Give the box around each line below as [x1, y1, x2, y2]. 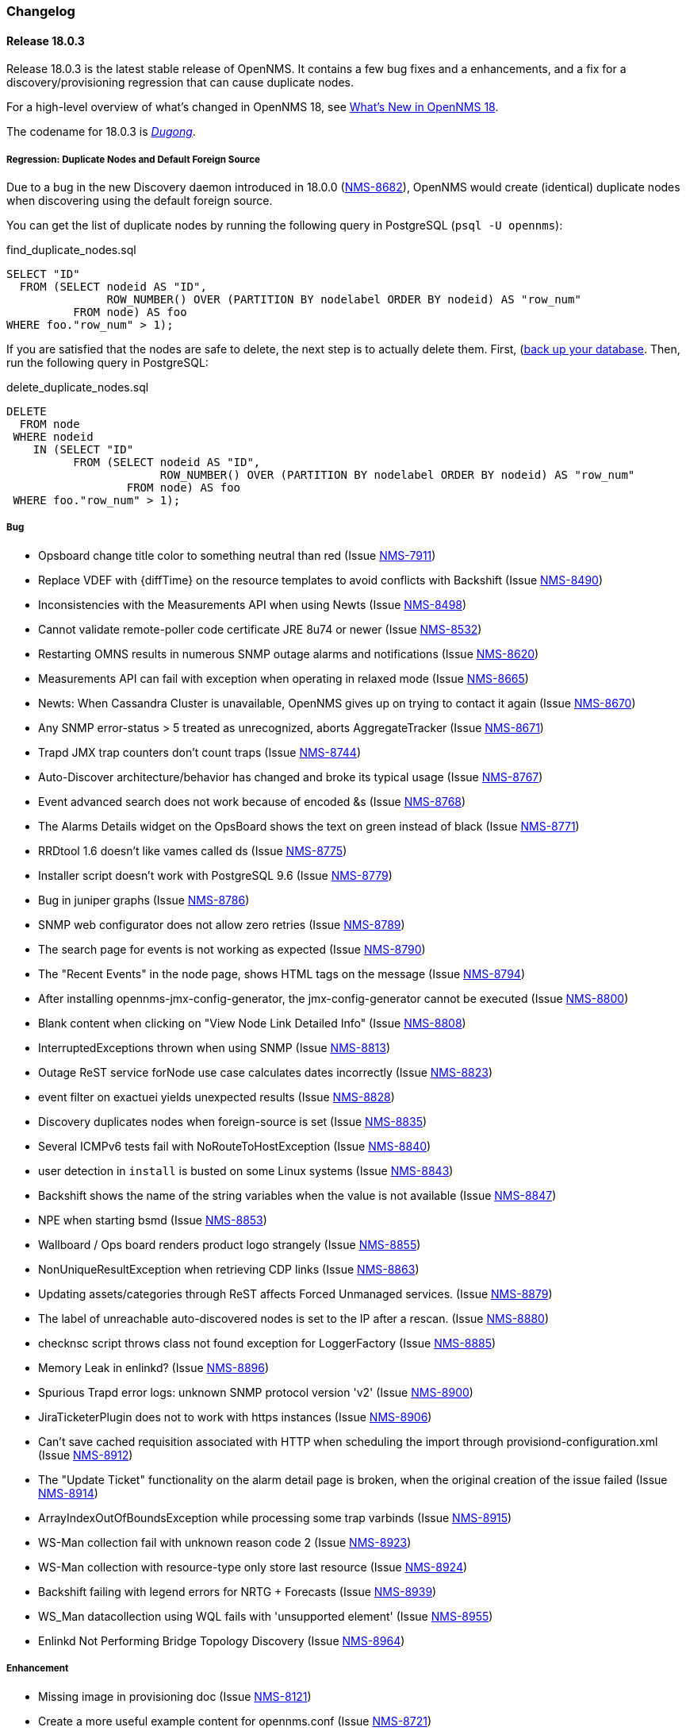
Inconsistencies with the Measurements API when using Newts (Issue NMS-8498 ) [38, 597, 467, 611]
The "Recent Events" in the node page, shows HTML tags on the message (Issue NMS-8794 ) [38, 966, 525, 981]
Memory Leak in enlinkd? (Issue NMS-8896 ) [38, 1360, 270, 1374]
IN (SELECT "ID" [33, 443, 134, 456]
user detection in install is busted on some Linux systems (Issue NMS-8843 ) [38, 1163, 454, 1178]
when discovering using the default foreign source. [6, 194, 273, 207]
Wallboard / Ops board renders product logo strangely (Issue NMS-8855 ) [38, 1237, 421, 1251]
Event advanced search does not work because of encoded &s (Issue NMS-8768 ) [38, 794, 466, 808]
